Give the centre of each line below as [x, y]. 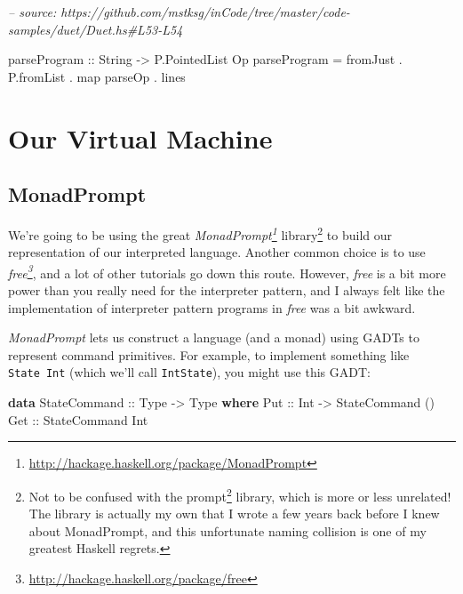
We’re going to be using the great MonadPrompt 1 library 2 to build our [200, 233]
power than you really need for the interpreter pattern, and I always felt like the [227, 290]
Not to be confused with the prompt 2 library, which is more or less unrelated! [240, 494]
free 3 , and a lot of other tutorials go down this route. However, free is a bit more [227, 271]
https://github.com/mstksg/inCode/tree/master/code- [205, 12]
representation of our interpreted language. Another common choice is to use [217, 252]
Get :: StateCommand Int [78, 419]
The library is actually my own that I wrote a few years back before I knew [234, 514]
